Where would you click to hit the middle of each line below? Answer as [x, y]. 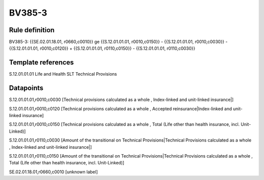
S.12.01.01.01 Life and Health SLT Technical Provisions [63, 74]
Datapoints [26, 88]
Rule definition [32, 30]
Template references [42, 63]
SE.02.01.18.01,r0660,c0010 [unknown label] [53, 172]
